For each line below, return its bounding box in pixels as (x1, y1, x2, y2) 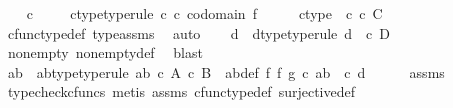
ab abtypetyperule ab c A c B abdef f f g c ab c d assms (7, 61, 445, 82)
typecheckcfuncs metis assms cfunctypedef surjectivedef (7, 81, 355, 102)
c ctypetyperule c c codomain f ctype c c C (26, 3, 383, 23)
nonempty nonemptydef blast (7, 42, 203, 63)
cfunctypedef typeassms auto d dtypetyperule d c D (7, 22, 390, 43)
